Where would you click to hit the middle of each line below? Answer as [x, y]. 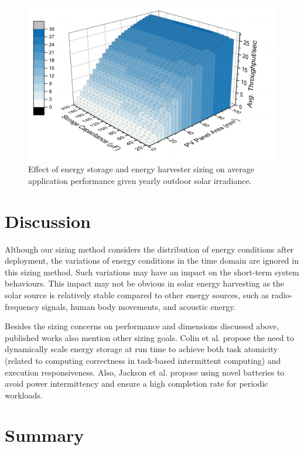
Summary [45, 435]
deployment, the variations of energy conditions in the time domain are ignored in [152, 260]
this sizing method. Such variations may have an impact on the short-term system [152, 272]
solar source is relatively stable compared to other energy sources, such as [137, 294]
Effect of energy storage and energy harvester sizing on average [141, 169]
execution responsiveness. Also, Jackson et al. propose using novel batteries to [145, 372]
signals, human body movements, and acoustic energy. [139, 306]
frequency [22, 306]
